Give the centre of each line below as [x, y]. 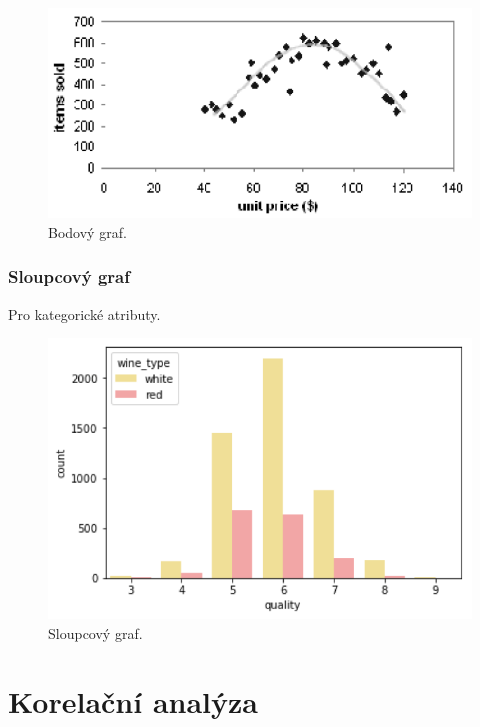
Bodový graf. [87, 231]
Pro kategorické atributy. [84, 313]
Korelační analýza [133, 701]
